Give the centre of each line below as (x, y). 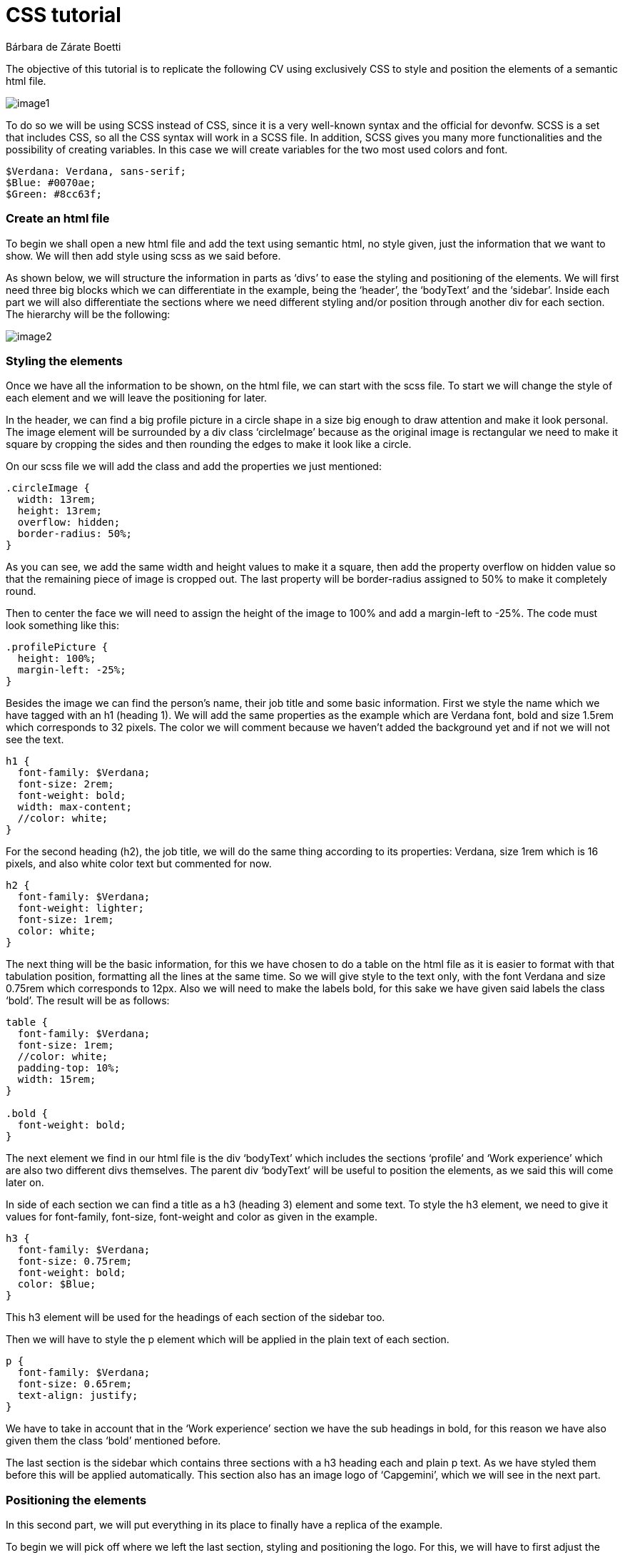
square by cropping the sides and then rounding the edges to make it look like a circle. (209, 444)
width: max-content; (75, 807)
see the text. (35, 740)
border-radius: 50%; (75, 534)
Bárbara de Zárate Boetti (63, 46)
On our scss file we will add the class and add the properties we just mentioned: (194, 466)
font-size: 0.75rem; (75, 1261)
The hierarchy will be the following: (88, 314)
